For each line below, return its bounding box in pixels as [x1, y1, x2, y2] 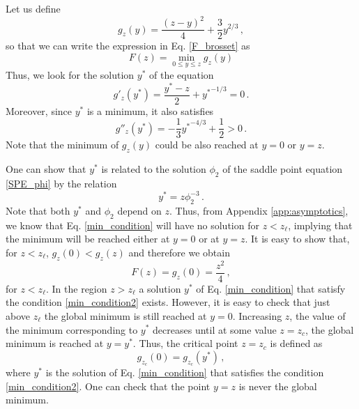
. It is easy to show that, [245, 231, 350, 246]
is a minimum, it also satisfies [86, 103, 214, 118]
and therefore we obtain [128, 245, 230, 259]
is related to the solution [101, 162, 206, 176]
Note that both [6, 203, 70, 217]
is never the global [238, 378, 317, 393]
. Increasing [232, 308, 282, 323]
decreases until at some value [153, 322, 277, 337]
